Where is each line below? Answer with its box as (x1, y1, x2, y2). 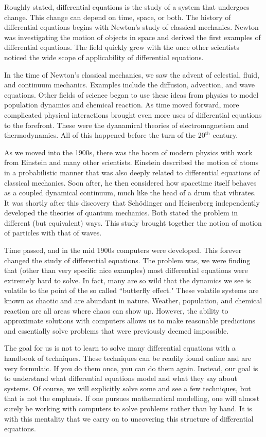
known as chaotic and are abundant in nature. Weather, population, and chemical (4, 295, 262, 306)
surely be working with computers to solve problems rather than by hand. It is (4, 403, 252, 413)
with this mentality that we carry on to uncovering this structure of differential (4, 413, 254, 424)
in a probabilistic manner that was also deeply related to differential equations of (4, 167, 259, 177)
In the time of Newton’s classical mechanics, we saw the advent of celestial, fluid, (4, 69, 259, 80)
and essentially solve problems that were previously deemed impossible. (4, 325, 229, 336)
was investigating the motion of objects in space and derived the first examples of (4, 31, 261, 42)
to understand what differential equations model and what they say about (4, 373, 238, 384)
